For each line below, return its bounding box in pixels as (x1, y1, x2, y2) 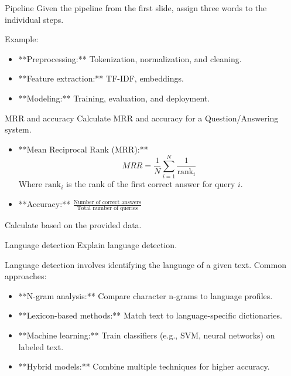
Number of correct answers (73, 199, 141, 205)
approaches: (5, 270, 47, 282)
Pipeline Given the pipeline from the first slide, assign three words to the (5, 2, 267, 13)
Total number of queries (77, 205, 138, 212)
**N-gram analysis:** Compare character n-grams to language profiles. (18, 289, 273, 302)
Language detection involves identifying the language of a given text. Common (5, 258, 286, 270)
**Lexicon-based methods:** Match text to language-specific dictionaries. (18, 309, 282, 321)
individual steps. (5, 13, 64, 25)
